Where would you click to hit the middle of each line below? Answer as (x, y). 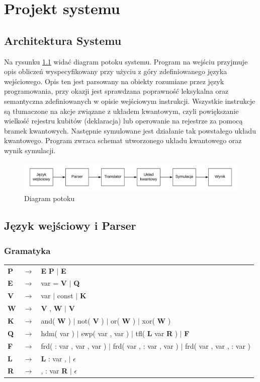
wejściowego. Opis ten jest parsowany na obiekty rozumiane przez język (114, 81)
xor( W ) (156, 320)
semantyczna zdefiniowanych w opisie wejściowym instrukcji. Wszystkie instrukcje (130, 101)
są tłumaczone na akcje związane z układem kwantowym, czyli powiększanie (121, 111)
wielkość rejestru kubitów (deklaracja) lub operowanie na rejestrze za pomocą (123, 121)
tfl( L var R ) (157, 333)
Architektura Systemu (63, 40)
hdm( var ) (58, 333)
